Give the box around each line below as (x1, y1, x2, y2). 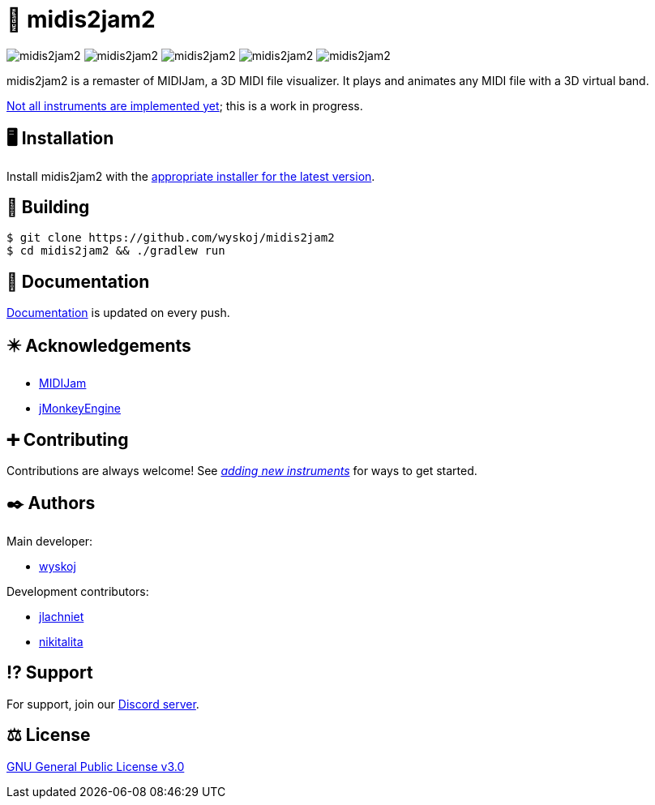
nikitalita (39, 634, 83, 649)
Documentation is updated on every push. (6, 306, 230, 320)
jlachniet (39, 609, 84, 623)
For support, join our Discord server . (6, 696, 199, 711)
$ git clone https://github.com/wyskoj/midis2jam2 (6, 231, 335, 245)
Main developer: (6, 533, 93, 548)
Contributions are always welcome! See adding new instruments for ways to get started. (6, 463, 477, 477)
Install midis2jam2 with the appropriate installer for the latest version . (6, 169, 375, 183)
